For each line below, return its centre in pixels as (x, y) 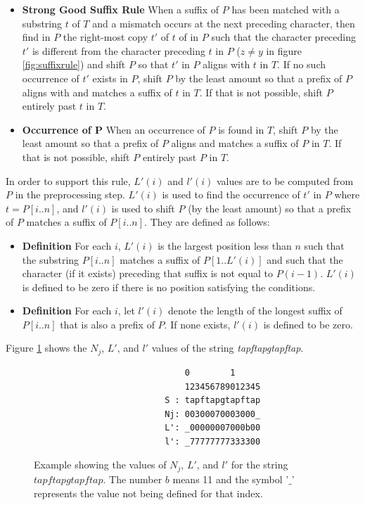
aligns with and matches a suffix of (97, 92)
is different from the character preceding (119, 50)
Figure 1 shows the (46, 348)
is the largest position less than (225, 245)
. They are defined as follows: (207, 222)
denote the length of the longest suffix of (255, 311)
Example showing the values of (100, 465)
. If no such (302, 64)
